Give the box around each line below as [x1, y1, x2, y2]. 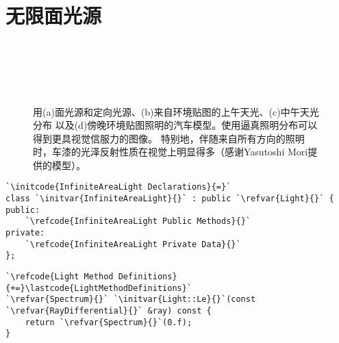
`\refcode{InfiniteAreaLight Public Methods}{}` [25, 216, 251, 227]
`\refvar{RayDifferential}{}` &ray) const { [5, 306, 212, 316]
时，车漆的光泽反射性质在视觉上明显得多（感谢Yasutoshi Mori [33, 144, 308, 159]
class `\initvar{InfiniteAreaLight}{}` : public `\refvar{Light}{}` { [5, 194, 334, 204]
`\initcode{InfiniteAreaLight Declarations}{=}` [5, 182, 231, 192]
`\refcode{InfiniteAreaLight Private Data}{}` [25, 239, 241, 249]
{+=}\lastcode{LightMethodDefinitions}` [5, 283, 192, 293]
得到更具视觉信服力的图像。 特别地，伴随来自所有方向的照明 [33, 131, 305, 145]
